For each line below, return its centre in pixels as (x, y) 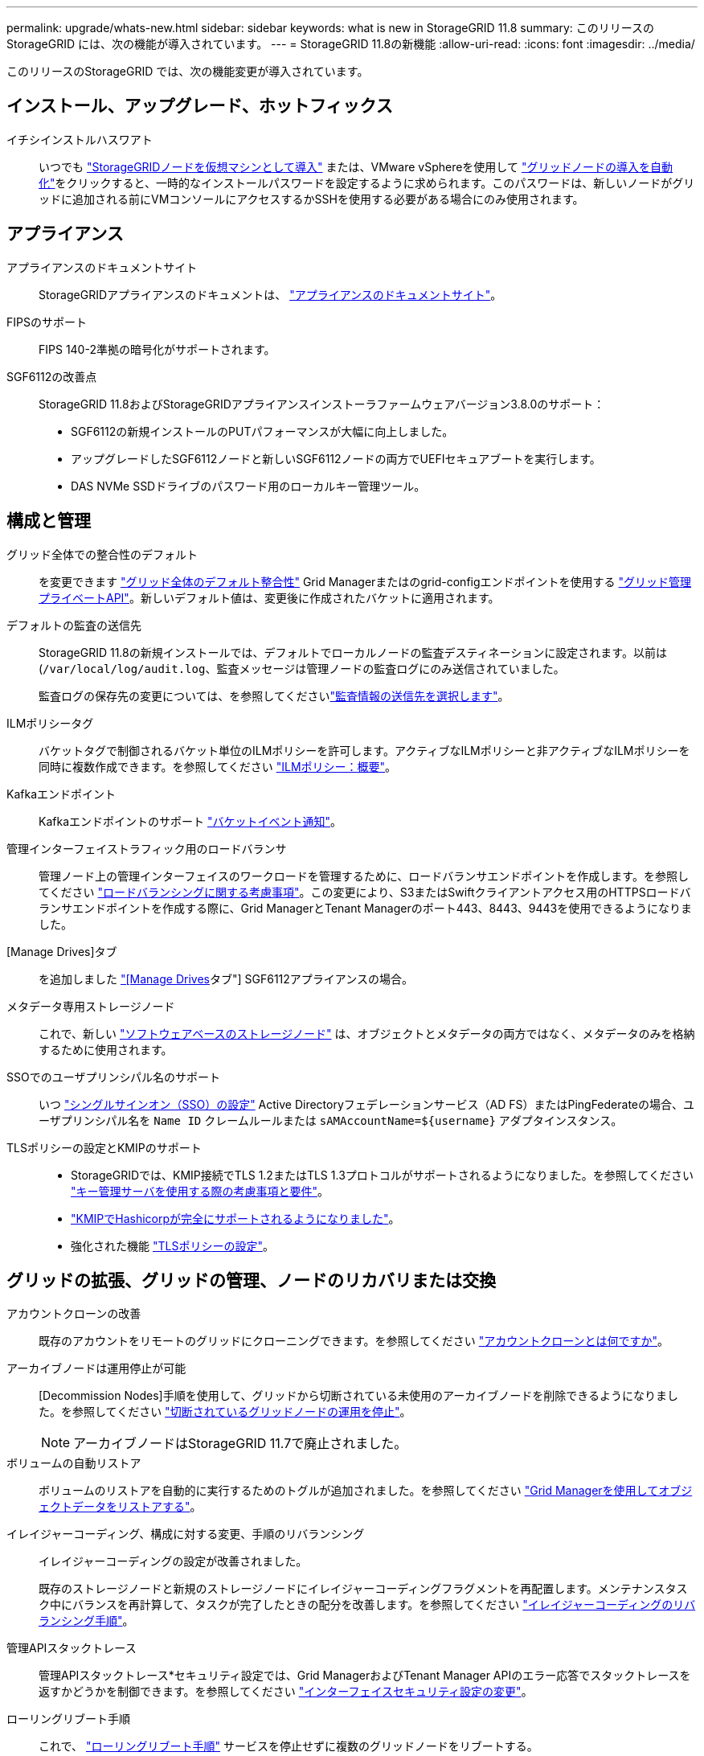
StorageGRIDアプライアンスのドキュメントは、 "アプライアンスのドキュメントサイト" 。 (270, 294)
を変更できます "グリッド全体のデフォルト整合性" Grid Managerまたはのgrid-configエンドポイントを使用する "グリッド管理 (365, 581)
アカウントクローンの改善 (74, 1314)
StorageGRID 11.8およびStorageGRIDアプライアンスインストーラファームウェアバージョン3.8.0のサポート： (322, 404)
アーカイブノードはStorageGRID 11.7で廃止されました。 (240, 1444)
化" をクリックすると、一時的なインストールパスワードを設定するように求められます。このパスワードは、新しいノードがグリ (367, 183)
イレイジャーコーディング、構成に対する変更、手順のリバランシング (186, 1534)
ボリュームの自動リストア (74, 1463)
